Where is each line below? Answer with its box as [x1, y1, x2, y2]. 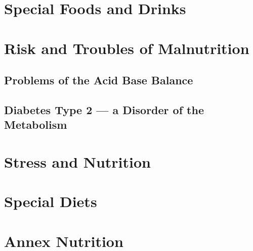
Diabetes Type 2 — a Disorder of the [4, 102, 204, 117]
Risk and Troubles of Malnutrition [4, 37, 249, 58]
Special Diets [4, 191, 97, 212]
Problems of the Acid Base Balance [4, 72, 193, 88]
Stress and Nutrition [4, 151, 151, 172]
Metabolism [4, 117, 67, 132]
